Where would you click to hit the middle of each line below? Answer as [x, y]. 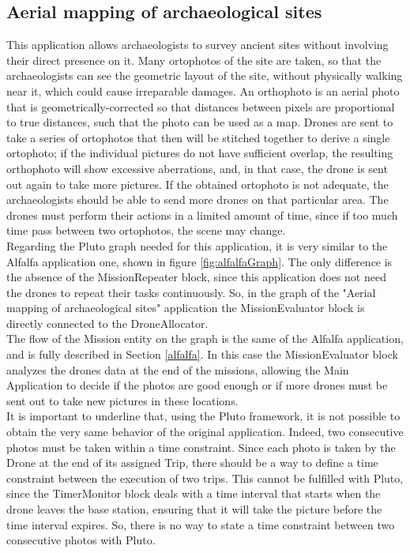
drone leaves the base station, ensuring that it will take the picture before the [194, 509]
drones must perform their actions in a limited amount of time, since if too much [202, 214]
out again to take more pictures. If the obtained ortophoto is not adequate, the [197, 184]
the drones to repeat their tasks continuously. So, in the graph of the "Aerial [191, 292]
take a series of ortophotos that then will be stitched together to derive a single [198, 137]
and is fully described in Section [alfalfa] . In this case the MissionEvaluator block [202, 354]
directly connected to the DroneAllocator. [107, 323]
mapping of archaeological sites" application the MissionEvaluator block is [186, 308]
